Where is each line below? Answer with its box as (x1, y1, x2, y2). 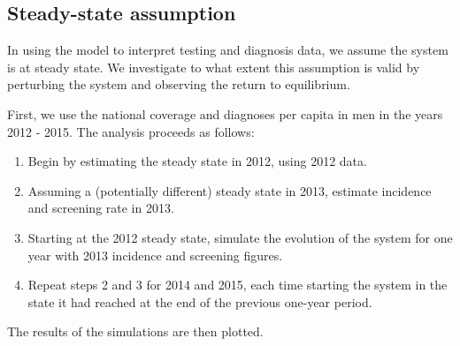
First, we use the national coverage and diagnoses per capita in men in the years (7, 104, 443, 123)
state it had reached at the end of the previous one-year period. (27, 292, 372, 311)
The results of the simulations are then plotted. (7, 322, 264, 341)
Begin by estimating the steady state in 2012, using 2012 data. (27, 152, 367, 170)
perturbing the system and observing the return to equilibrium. (7, 75, 350, 94)
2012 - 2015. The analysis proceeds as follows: (7, 122, 255, 140)
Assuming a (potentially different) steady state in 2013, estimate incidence (27, 181, 432, 199)
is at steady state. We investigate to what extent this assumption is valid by (7, 57, 420, 76)
